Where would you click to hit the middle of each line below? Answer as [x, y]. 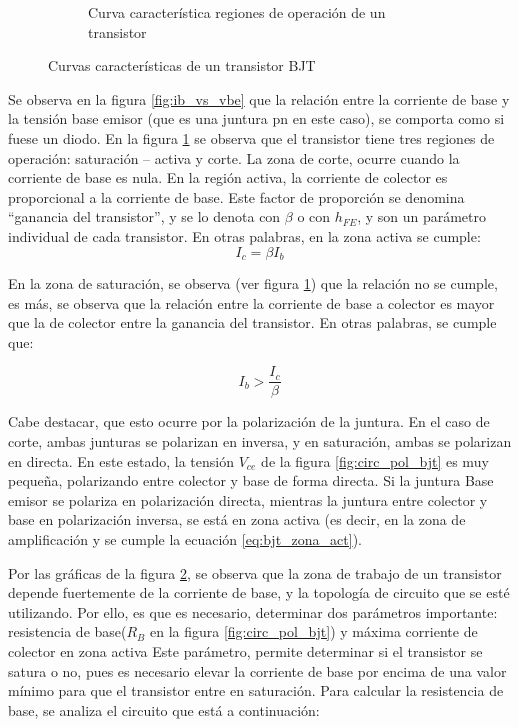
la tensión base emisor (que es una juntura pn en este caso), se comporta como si [256, 118]
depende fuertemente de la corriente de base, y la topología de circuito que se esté [259, 592]
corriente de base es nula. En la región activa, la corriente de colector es [228, 177]
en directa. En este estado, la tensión [121, 460]
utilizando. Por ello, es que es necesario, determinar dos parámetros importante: [253, 611]
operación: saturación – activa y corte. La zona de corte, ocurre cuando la [234, 157]
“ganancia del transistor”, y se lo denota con [144, 216]
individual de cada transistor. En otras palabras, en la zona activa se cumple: [244, 235]
